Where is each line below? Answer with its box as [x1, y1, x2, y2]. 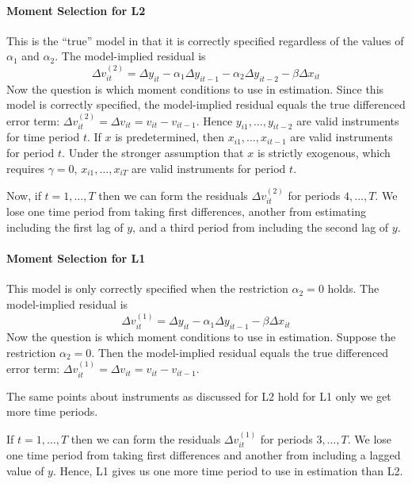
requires [6, 159, 44, 176]
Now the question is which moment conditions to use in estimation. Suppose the [6, 328, 396, 345]
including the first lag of [6, 219, 124, 235]
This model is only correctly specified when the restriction [6, 280, 288, 297]
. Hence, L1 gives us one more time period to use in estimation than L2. [52, 462, 403, 478]
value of [6, 462, 44, 478]
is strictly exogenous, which [257, 144, 391, 160]
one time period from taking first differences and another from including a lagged [6, 447, 401, 463]
